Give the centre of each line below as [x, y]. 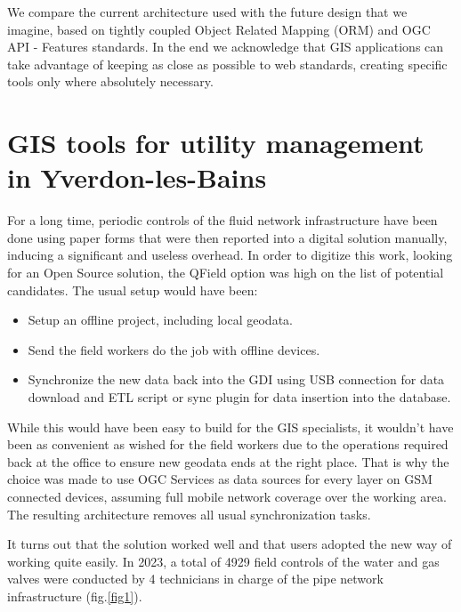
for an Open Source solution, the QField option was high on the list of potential [226, 273]
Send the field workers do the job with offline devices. [174, 349]
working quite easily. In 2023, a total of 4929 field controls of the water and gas [223, 561]
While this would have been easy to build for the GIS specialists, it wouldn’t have [230, 427]
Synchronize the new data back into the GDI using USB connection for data [236, 379]
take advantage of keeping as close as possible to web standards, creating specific [227, 64]
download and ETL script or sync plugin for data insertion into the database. [239, 397]
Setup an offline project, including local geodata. [160, 320]
